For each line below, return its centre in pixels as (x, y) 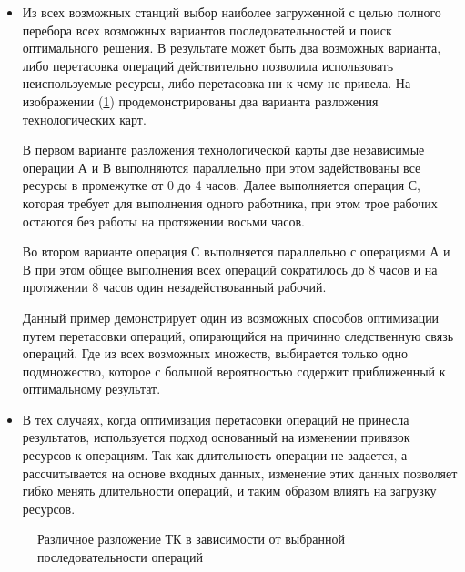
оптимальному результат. (91, 389)
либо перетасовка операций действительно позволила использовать (208, 65)
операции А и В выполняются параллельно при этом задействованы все (222, 167)
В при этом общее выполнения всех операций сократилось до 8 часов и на (230, 269)
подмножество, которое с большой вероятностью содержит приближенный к (234, 371)
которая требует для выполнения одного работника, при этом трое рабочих (230, 202)
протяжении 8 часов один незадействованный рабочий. (174, 287)
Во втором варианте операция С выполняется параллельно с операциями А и (236, 251)
